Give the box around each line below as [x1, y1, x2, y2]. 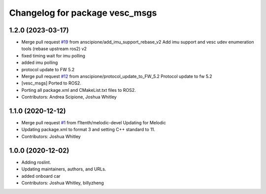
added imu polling [21, 59, 58, 66]
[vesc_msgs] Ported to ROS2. [21, 80, 81, 86]
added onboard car [21, 173, 61, 179]
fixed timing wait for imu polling [21, 53, 86, 58]
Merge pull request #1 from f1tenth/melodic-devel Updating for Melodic [21, 120, 166, 126]
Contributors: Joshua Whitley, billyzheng [21, 180, 104, 186]
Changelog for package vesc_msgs [9, 7, 157, 18]
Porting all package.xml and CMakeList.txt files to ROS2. [21, 87, 136, 93]
